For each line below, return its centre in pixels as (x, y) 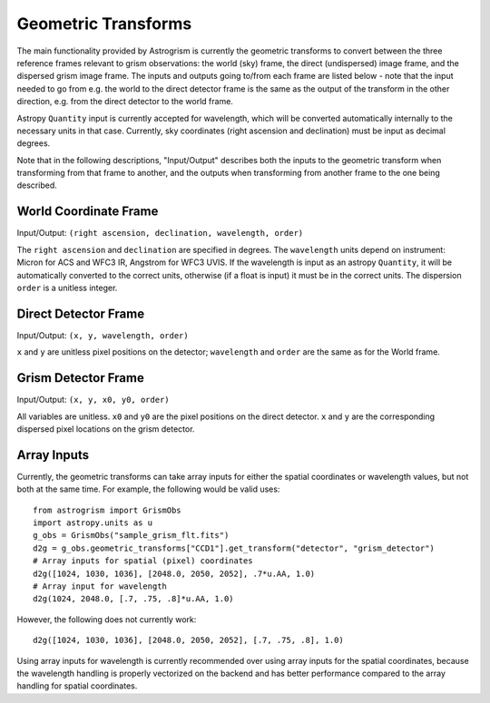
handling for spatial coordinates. (77, 686)
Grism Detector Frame (80, 378)
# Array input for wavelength (100, 586)
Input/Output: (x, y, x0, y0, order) (93, 400)
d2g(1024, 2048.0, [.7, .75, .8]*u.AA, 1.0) (134, 599)
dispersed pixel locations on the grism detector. (106, 429)
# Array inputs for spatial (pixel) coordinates (143, 561)
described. (37, 185)
